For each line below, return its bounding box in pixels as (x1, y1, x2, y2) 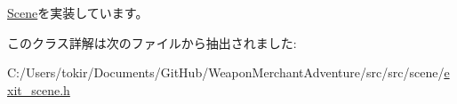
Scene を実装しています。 (7, 4, 148, 21)
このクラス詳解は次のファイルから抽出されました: (7, 33, 297, 52)
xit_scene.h (7, 80, 70, 99)
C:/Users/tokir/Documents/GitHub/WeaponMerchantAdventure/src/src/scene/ (7, 63, 445, 82)
